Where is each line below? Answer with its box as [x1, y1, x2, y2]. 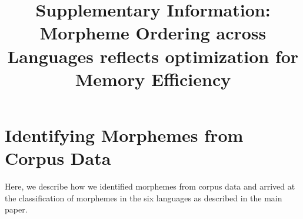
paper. [5, 203, 28, 215]
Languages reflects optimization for [7, 44, 299, 68]
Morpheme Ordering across [39, 21, 267, 45]
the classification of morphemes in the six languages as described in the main [5, 191, 282, 204]
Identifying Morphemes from [5, 122, 244, 147]
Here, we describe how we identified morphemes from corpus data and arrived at [5, 180, 295, 193]
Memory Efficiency [75, 67, 231, 91]
